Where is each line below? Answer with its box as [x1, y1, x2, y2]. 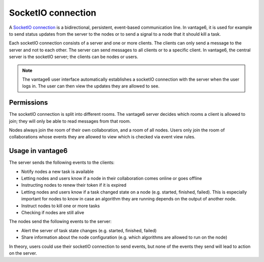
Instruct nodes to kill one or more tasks [21, 203, 100, 209]
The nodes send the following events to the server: [9, 218, 112, 224]
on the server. [9, 250, 37, 256]
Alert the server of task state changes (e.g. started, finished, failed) [21, 227, 157, 233]
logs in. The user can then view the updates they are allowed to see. [22, 83, 160, 89]
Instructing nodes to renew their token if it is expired [21, 182, 127, 188]
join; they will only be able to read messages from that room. [9, 118, 132, 124]
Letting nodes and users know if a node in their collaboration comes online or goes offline [21, 175, 202, 181]
